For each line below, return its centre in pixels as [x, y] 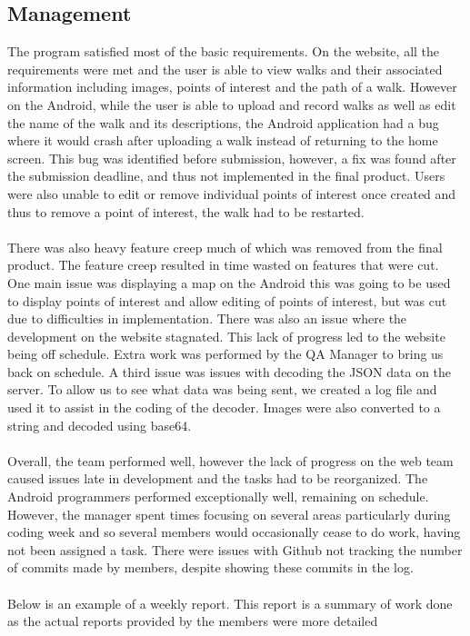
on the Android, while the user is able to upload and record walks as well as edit [232, 104]
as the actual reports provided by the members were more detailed [193, 621]
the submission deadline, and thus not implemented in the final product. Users [226, 176]
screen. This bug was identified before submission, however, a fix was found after [232, 158]
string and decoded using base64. [100, 425]
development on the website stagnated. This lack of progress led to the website [226, 336]
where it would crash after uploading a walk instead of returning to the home [223, 140]
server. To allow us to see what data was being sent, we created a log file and [222, 389]
